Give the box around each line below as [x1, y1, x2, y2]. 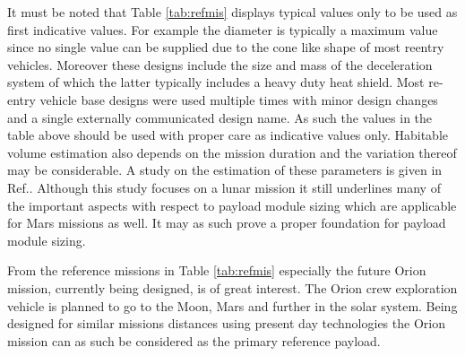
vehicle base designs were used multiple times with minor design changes [39, 90, 438, 109]
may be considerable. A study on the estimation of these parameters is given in [7, 161, 443, 179]
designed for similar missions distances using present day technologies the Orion [7, 314, 445, 333]
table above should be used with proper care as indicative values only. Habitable [7, 126, 448, 144]
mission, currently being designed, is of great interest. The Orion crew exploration [7, 278, 458, 297]
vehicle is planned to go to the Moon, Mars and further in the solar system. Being [7, 296, 458, 315]
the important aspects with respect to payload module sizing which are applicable [7, 195, 457, 214]
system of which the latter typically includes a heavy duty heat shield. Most [7, 73, 425, 91]
